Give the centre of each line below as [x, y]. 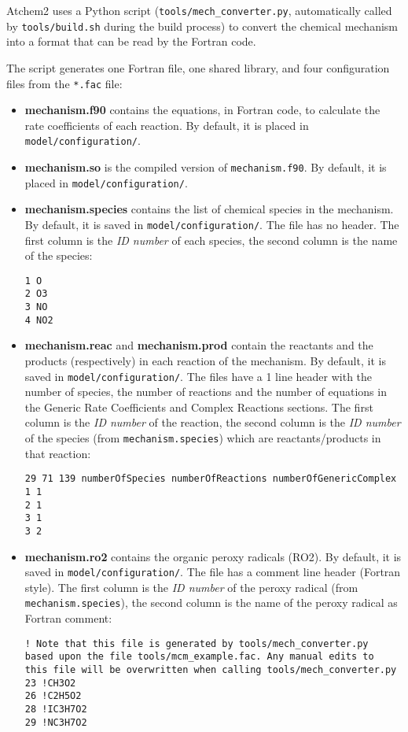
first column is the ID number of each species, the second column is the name [211, 240]
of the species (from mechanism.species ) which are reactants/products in [203, 438]
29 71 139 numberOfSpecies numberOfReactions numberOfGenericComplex [211, 479]
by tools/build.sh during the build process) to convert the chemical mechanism [202, 26]
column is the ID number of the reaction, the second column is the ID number [213, 422]
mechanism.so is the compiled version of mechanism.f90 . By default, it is [206, 167]
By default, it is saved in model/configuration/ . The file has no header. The [212, 224]
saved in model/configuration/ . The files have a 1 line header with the [198, 376]
